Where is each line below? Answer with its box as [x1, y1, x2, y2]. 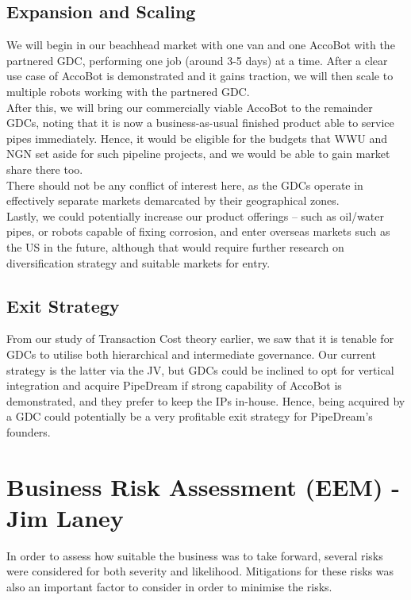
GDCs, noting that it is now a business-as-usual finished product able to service [6, 114, 394, 131]
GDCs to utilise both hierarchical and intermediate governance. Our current [6, 345, 376, 362]
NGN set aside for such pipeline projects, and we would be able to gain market [6, 145, 390, 162]
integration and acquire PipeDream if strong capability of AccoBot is [6, 377, 342, 394]
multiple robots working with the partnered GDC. [6, 83, 250, 99]
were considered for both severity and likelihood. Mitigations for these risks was [6, 563, 394, 579]
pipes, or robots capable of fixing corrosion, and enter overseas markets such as [6, 223, 390, 240]
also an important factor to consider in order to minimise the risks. [6, 578, 332, 594]
